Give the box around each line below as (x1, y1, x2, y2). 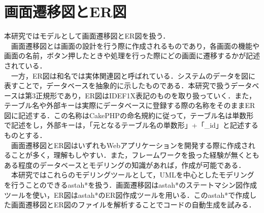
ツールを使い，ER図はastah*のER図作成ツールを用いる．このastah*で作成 (4, 189, 250, 200)
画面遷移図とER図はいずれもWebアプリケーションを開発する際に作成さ (11, 139, 248, 150)
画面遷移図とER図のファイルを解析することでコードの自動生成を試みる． (11, 199, 256, 210)
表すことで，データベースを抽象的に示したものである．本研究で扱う (4, 80, 231, 91)
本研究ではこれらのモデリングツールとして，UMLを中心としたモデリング (11, 169, 254, 180)
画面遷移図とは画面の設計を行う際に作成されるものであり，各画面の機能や (11, 40, 259, 51)
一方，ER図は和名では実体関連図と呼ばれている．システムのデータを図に (11, 70, 255, 81)
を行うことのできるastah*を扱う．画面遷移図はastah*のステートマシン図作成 (4, 180, 257, 190)
